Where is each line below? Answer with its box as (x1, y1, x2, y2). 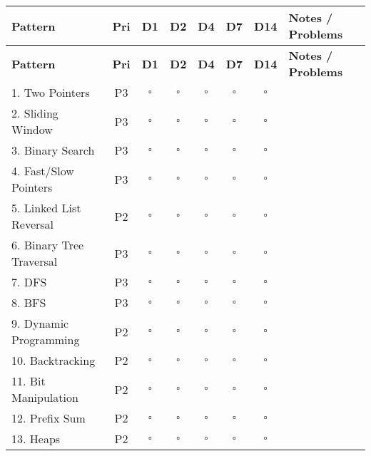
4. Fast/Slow (11, 162, 74, 179)
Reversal (11, 216, 54, 232)
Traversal (11, 253, 58, 269)
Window (11, 121, 53, 138)
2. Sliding (11, 105, 59, 121)
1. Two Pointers (11, 84, 90, 100)
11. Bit (11, 373, 46, 389)
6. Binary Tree (11, 237, 84, 253)
